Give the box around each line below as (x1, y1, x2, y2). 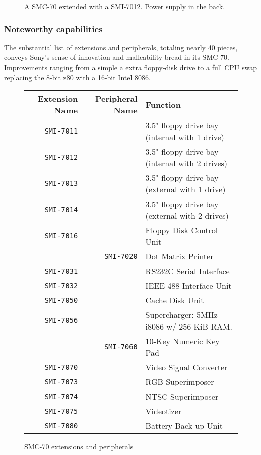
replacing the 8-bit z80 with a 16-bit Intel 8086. (4, 72, 151, 82)
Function (145, 98, 181, 110)
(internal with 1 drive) (145, 131, 224, 143)
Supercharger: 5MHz (145, 309, 218, 321)
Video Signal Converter (145, 361, 228, 373)
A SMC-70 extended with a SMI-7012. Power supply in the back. (24, 1, 225, 11)
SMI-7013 (44, 179, 78, 188)
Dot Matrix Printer (145, 250, 214, 263)
